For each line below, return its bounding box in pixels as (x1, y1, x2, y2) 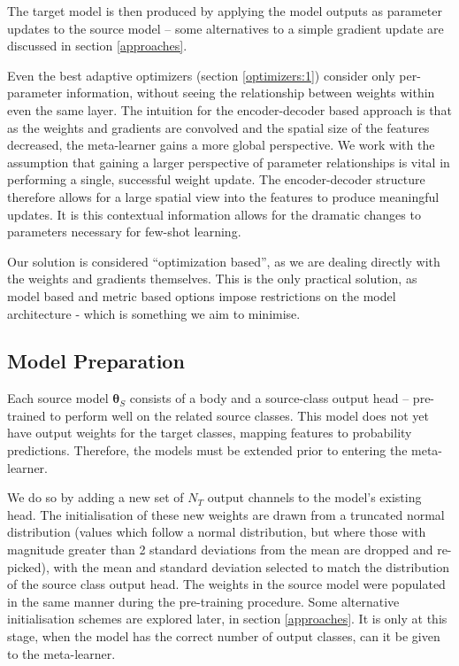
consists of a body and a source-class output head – (129, 389, 409, 407)
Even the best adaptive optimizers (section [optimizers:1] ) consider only (7, 66, 395, 84)
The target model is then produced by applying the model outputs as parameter (7, 2, 442, 19)
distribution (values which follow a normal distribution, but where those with (7, 523, 426, 541)
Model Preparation (7, 347, 185, 375)
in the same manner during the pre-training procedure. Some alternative (7, 592, 400, 610)
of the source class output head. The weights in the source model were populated (7, 575, 446, 593)
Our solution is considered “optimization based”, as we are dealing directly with (7, 252, 440, 270)
